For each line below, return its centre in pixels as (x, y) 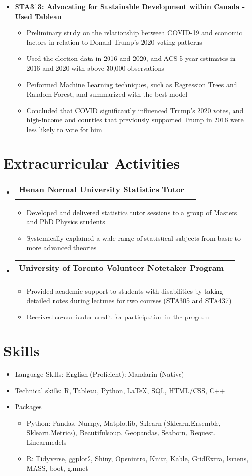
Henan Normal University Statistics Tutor (101, 189)
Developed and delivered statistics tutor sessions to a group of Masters (132, 212)
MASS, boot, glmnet (57, 468)
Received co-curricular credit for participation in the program (118, 317)
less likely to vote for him (64, 129)
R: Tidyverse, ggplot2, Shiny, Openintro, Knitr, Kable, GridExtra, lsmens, (137, 458)
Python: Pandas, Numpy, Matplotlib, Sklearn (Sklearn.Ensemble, (124, 423)
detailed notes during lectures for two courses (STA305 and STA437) (129, 300)
